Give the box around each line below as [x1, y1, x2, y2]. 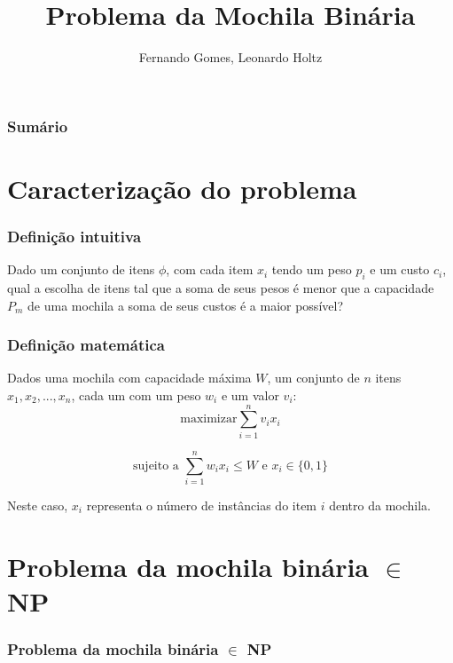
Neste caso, [7, 495, 68, 514]
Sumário [7, 114, 68, 137]
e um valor [221, 386, 279, 405]
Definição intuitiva [7, 225, 142, 247]
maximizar [180, 413, 238, 426]
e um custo [370, 260, 430, 279]
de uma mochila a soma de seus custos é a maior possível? [27, 296, 343, 314]
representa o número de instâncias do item [86, 495, 317, 514]
